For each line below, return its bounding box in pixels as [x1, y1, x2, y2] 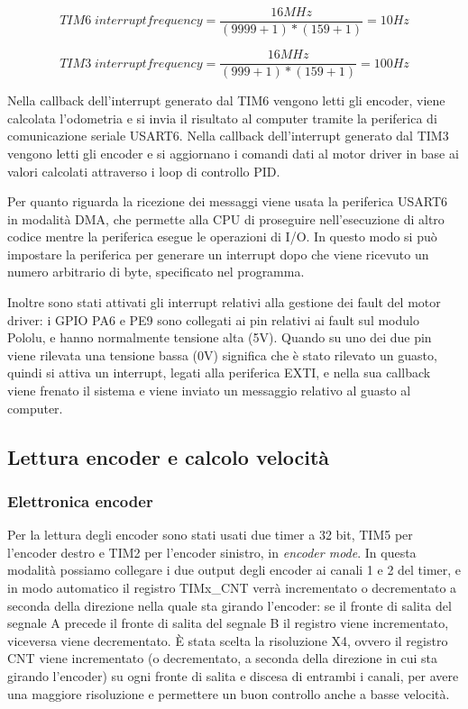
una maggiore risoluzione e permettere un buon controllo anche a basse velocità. [7, 684, 450, 703]
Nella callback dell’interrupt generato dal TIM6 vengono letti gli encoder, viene [7, 91, 445, 110]
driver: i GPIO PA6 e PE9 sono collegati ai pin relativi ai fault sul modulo [7, 310, 419, 329]
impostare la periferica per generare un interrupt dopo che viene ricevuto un [7, 244, 429, 263]
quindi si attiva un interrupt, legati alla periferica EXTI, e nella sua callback [7, 363, 431, 382]
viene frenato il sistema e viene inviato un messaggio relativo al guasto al [7, 381, 411, 400]
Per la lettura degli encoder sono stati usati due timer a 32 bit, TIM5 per [7, 525, 413, 544]
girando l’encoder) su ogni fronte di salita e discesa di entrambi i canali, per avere [7, 666, 459, 685]
